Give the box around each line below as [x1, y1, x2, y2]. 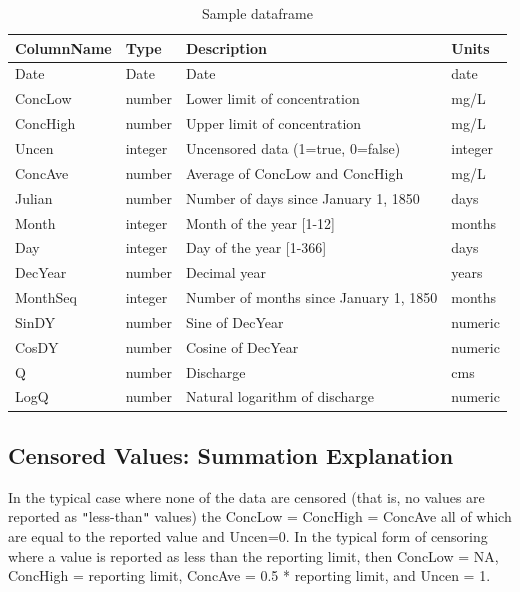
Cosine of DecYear [186, 336, 299, 357]
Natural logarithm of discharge [186, 386, 375, 407]
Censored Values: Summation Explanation [8, 439, 454, 470]
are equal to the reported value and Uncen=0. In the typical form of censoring [8, 525, 488, 546]
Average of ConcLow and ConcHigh [186, 162, 404, 183]
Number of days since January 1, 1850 [186, 187, 420, 208]
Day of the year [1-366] [186, 237, 327, 258]
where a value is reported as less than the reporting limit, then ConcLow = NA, [8, 545, 499, 566]
